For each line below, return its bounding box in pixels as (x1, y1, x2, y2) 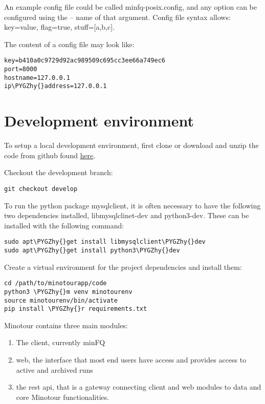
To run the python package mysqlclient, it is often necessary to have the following (4, 200, 261, 210)
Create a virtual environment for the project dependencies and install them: (4, 261, 242, 272)
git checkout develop (4, 185, 78, 193)
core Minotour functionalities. (16, 391, 109, 402)
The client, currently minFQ (16, 337, 105, 348)
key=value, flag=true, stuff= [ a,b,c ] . (4, 22, 115, 32)
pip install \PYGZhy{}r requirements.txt (4, 305, 147, 313)
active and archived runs (16, 364, 93, 375)
